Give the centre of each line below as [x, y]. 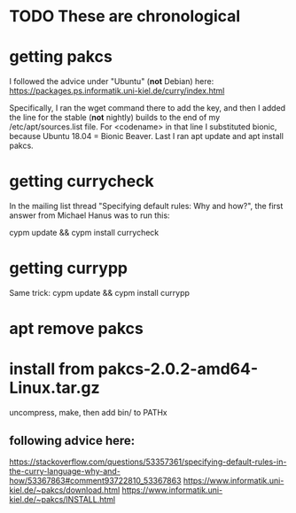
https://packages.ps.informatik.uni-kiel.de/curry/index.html [117, 91]
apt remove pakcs [76, 329]
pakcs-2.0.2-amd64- [178, 369]
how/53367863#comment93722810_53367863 [95, 480]
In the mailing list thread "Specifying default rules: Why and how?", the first [146, 206]
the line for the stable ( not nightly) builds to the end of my [115, 118]
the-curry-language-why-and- [65, 470]
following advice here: [72, 440]
